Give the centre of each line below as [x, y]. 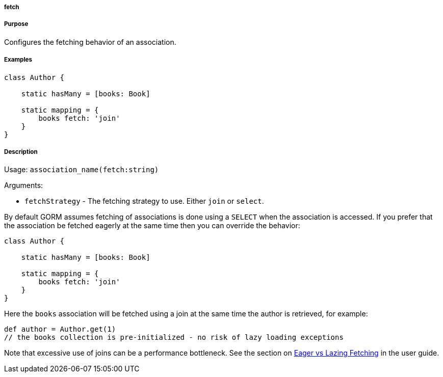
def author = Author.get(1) [60, 329]
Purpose [16, 24]
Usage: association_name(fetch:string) [82, 170]
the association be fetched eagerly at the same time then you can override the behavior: [152, 226]
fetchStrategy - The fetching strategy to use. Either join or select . [144, 201]
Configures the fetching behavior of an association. [90, 42]
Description [21, 152]
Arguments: [24, 185]
